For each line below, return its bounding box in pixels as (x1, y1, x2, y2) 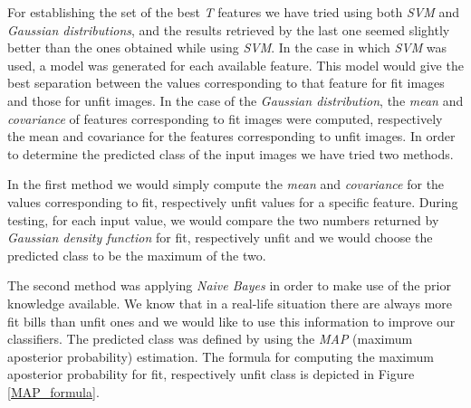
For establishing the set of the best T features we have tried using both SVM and (7, 3, 459, 21)
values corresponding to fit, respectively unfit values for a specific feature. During (7, 192, 458, 211)
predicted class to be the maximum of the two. (7, 245, 266, 264)
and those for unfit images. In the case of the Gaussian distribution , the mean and (7, 90, 464, 109)
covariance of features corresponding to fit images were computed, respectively (7, 109, 443, 128)
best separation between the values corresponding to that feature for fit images (7, 73, 445, 92)
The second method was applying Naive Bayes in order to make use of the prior (7, 276, 451, 295)
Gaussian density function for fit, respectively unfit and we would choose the (7, 228, 433, 247)
